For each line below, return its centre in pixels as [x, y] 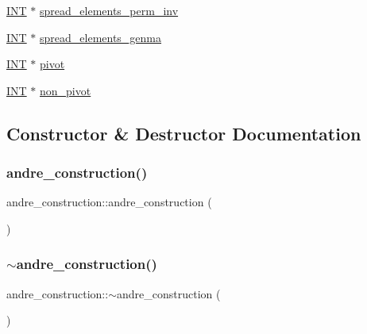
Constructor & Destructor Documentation [184, 133]
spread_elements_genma [101, 37]
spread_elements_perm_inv [109, 10]
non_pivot [66, 90]
